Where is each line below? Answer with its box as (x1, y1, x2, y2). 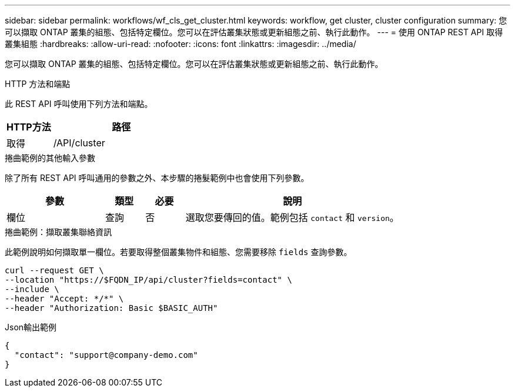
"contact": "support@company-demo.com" (14, 350, 198, 360)
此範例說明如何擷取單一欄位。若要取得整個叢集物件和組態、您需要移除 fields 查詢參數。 (5, 247, 352, 257)
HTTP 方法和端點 (5, 79, 71, 89)
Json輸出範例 (5, 322, 57, 332)
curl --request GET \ (5, 266, 104, 275)
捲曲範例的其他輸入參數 (5, 153, 95, 163)
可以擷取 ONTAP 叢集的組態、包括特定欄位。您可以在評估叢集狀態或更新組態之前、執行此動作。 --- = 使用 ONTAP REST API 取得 (5, 27, 503, 37)
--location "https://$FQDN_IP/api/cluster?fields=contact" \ (5, 275, 292, 284)
